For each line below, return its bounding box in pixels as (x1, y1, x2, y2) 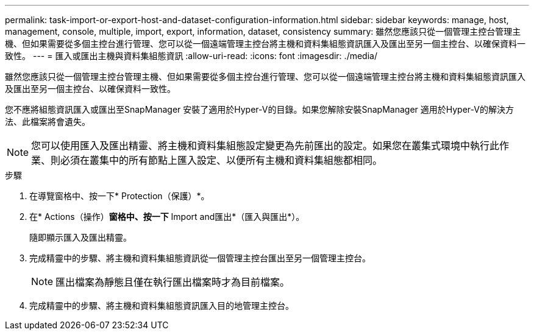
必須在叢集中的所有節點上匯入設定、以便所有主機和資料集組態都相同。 (60, 154, 383, 166)
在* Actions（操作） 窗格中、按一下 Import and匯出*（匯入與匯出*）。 (29, 211, 305, 222)
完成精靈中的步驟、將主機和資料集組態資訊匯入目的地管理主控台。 (29, 300, 294, 311)
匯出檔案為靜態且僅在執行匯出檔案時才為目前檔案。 (55, 276, 290, 288)
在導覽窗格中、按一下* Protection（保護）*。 (29, 191, 210, 201)
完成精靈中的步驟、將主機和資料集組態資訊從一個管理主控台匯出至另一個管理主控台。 (29, 253, 371, 263)
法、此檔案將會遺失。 (5, 116, 90, 127)
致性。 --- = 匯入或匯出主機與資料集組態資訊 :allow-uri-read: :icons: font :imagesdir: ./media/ (5, 51, 377, 61)
